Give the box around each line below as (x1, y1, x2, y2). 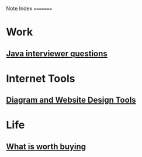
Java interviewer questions (6, 48, 108, 58)
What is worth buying (6, 141, 86, 151)
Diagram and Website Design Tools (6, 95, 136, 105)
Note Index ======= (6, 5, 53, 12)
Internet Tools (6, 72, 75, 85)
